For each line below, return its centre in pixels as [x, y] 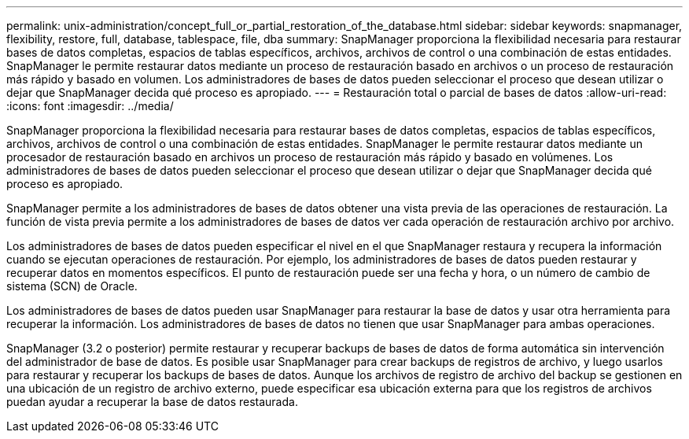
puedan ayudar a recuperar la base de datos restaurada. [152, 402]
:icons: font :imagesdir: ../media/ [90, 106]
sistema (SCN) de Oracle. [72, 286]
